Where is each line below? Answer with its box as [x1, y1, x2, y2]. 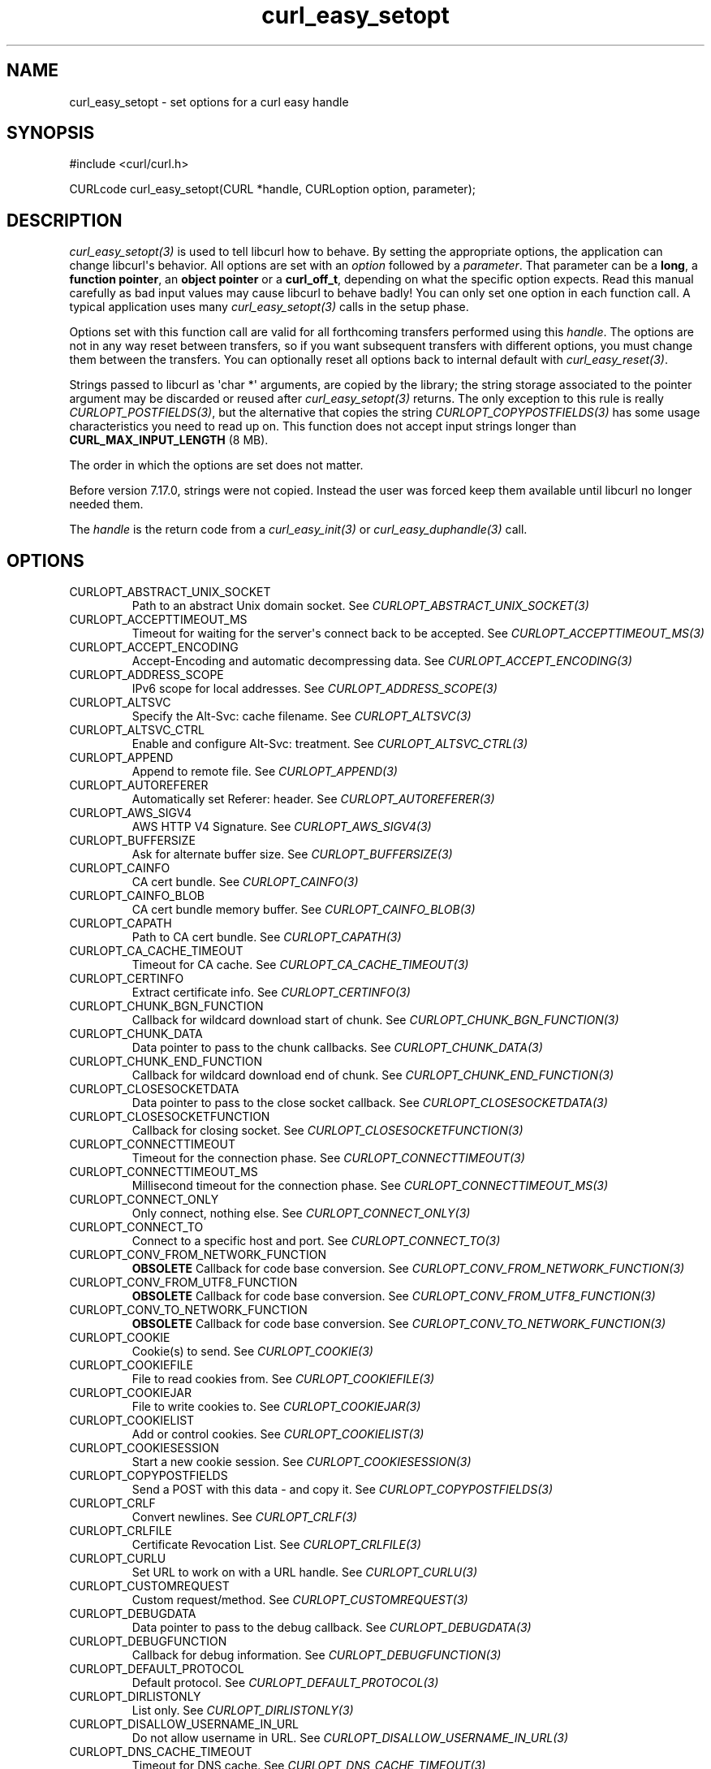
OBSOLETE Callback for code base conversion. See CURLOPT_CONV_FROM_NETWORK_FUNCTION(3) [131, 1261, 685, 1276]
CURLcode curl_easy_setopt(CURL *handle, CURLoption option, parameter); [69, 182, 476, 197]
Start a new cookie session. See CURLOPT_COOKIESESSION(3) [131, 1455, 472, 1469]
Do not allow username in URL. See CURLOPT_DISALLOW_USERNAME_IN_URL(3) [131, 1731, 569, 1745]
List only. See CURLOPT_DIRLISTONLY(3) [131, 1703, 354, 1718]
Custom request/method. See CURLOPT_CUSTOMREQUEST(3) [131, 1593, 468, 1607]
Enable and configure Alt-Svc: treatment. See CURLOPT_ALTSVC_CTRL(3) [131, 737, 528, 751]
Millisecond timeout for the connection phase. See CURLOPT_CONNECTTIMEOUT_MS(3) [131, 1179, 608, 1193]
